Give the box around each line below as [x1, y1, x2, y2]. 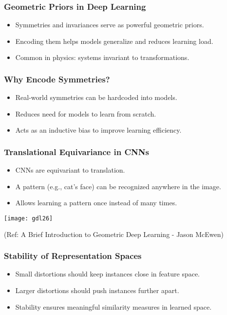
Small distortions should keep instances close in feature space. [15, 269, 200, 279]
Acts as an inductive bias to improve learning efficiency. [15, 125, 182, 135]
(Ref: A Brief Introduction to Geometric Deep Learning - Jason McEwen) [4, 229, 224, 239]
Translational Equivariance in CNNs [4, 145, 149, 157]
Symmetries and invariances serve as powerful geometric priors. [15, 20, 204, 30]
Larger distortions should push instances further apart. [15, 285, 179, 295]
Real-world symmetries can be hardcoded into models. [15, 92, 177, 102]
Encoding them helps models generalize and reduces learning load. [15, 36, 213, 46]
